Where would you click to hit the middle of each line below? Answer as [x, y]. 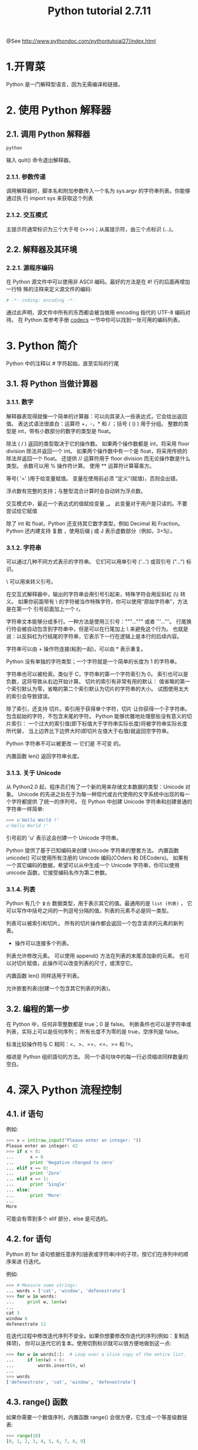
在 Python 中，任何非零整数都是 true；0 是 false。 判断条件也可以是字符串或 [99, 1024]
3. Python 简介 [42, 346]
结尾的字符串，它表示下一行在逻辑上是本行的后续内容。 [114, 637]
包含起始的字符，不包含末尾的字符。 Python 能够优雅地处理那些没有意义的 [97, 716]
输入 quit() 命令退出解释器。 [40, 160]
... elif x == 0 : [27, 1168]
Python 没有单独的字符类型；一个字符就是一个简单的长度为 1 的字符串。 [93, 661]
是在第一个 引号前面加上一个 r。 [45, 609]
